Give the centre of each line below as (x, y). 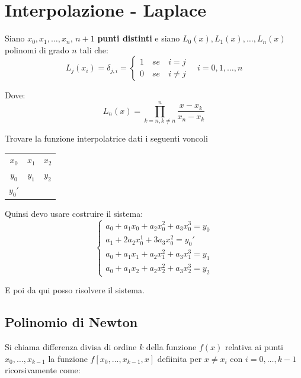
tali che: (94, 49)
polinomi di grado (37, 49)
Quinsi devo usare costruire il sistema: (74, 213)
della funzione (171, 347)
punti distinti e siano (139, 38)
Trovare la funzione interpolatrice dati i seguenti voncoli (106, 138)
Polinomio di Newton (71, 322)
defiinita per (180, 358)
